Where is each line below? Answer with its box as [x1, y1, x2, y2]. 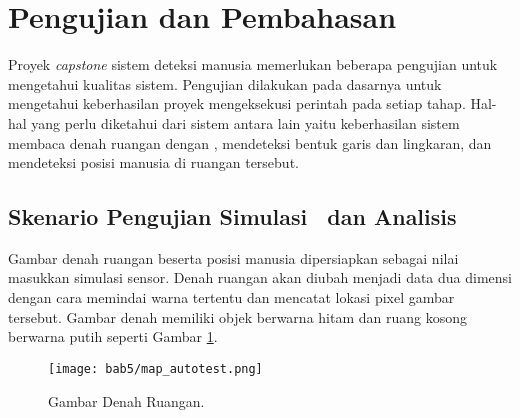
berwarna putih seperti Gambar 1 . [8, 326, 218, 347]
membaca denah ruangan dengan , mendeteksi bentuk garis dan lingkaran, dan [8, 132, 492, 153]
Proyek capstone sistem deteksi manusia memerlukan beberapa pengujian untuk [8, 54, 498, 75]
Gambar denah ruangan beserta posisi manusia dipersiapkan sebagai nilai [8, 247, 459, 268]
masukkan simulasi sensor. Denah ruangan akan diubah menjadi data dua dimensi [8, 267, 513, 288]
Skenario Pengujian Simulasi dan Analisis [8, 201, 457, 232]
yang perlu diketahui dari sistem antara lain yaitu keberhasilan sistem [31, 112, 460, 133]
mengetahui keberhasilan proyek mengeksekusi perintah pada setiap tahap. [8, 93, 466, 114]
